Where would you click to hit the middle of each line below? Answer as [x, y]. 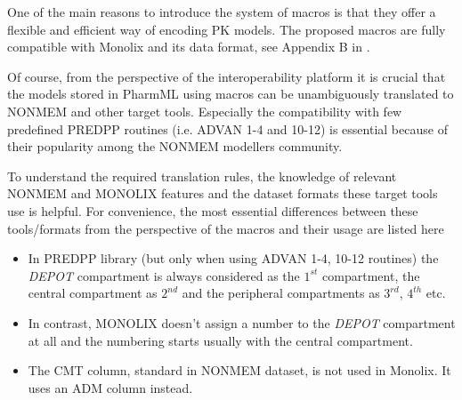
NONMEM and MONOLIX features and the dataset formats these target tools [223, 193]
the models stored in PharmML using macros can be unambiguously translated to [231, 94]
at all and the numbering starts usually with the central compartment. [220, 340]
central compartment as [93, 293]
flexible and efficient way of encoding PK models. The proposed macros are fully [227, 29]
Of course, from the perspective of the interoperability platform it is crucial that [227, 76]
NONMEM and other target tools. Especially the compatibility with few [205, 111]
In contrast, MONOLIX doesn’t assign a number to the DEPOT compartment [242, 322]
